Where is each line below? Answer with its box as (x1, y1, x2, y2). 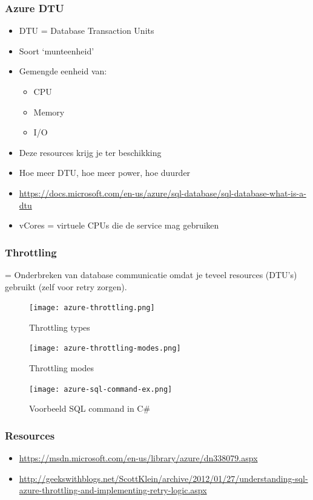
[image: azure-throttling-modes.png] (29, 344, 181, 353)
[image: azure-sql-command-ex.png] (29, 385, 173, 394)
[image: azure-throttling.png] (29, 304, 155, 313)
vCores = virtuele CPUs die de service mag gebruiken (19, 219, 219, 232)
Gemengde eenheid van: (19, 65, 107, 77)
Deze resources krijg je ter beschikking (19, 146, 162, 158)
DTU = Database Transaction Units (19, 24, 154, 37)
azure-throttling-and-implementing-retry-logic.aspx (19, 484, 207, 496)
